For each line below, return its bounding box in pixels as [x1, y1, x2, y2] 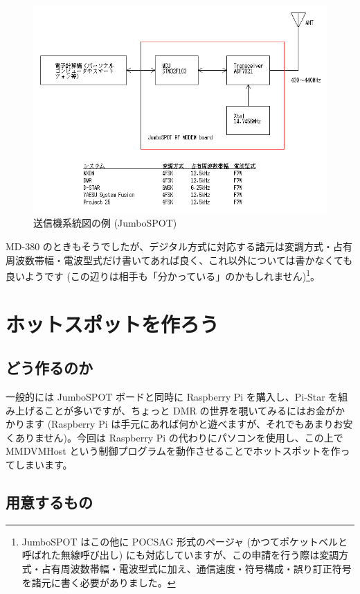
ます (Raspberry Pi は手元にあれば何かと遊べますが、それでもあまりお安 [24, 417, 353, 431]
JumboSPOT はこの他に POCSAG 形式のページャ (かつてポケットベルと [21, 534, 348, 548]
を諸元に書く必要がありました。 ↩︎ [21, 575, 176, 589]
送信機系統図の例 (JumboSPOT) [33, 216, 177, 230]
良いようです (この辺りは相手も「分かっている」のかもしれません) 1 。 [6, 267, 320, 283]
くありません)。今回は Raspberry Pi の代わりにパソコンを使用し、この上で [6, 430, 343, 444]
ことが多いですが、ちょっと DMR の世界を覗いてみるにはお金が [44, 403, 336, 417]
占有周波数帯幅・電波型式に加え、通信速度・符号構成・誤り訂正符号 [41, 561, 352, 576]
